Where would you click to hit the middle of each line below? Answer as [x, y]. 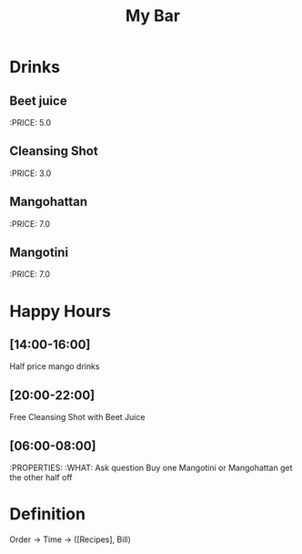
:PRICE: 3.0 [30, 173]
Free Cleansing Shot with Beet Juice [77, 417]
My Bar [153, 16]
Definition [48, 514]
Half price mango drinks [55, 366]
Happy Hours [60, 311]
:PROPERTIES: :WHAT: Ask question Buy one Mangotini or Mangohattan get [151, 468]
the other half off [41, 477]
